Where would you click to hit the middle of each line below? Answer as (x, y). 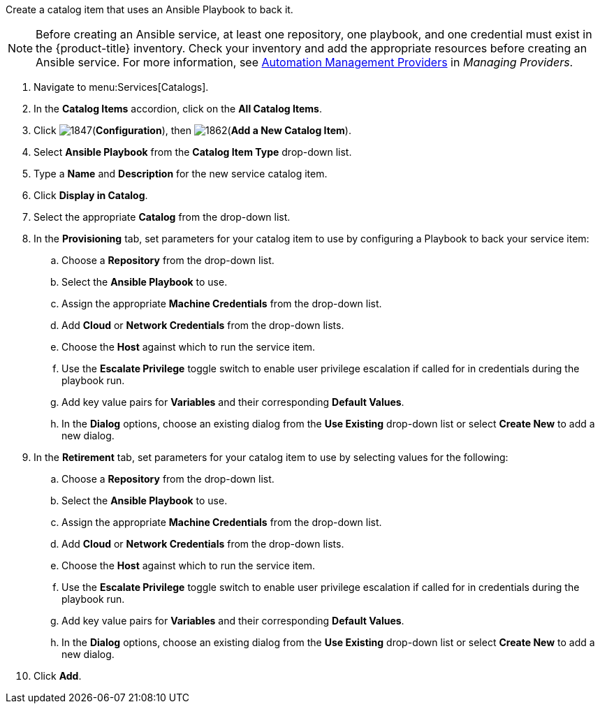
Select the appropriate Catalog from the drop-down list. (162, 217)
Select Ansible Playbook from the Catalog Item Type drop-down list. (193, 152)
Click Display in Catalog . (91, 195)
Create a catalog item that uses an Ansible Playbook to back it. (149, 9)
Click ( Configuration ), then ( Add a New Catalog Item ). (192, 130)
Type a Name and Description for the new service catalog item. (181, 174)
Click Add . (58, 676)
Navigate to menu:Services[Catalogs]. (121, 87)
